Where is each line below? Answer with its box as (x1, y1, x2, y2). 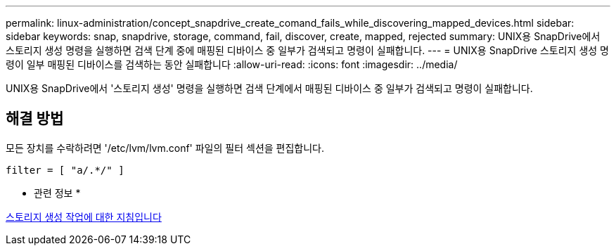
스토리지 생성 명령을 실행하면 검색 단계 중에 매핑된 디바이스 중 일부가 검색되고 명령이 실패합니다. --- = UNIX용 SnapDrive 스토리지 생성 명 (6, 44, 609, 56)
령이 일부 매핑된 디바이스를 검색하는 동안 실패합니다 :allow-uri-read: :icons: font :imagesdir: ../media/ (6, 58, 458, 70)
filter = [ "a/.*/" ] (6, 164, 124, 176)
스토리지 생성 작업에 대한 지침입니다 (6, 210, 162, 223)
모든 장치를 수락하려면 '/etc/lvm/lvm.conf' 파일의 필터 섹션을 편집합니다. (6, 141, 325, 154)
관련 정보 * (34, 186, 81, 199)
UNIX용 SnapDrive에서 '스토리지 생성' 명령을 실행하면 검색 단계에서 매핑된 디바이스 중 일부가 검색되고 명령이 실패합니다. (6, 82, 533, 94)
